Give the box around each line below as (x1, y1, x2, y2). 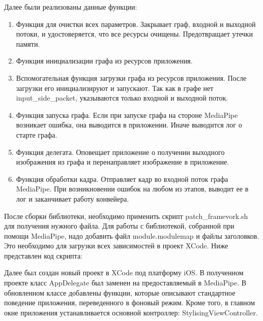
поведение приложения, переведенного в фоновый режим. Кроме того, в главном (4, 297, 255, 308)
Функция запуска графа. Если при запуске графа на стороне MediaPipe (16, 109, 238, 120)
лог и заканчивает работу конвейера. (16, 193, 129, 204)
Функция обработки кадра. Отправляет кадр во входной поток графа (16, 173, 228, 184)
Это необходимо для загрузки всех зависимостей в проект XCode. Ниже (4, 240, 228, 251)
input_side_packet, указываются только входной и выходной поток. (16, 92, 228, 103)
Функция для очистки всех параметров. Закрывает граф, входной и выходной (16, 18, 256, 29)
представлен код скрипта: (4, 250, 83, 261)
